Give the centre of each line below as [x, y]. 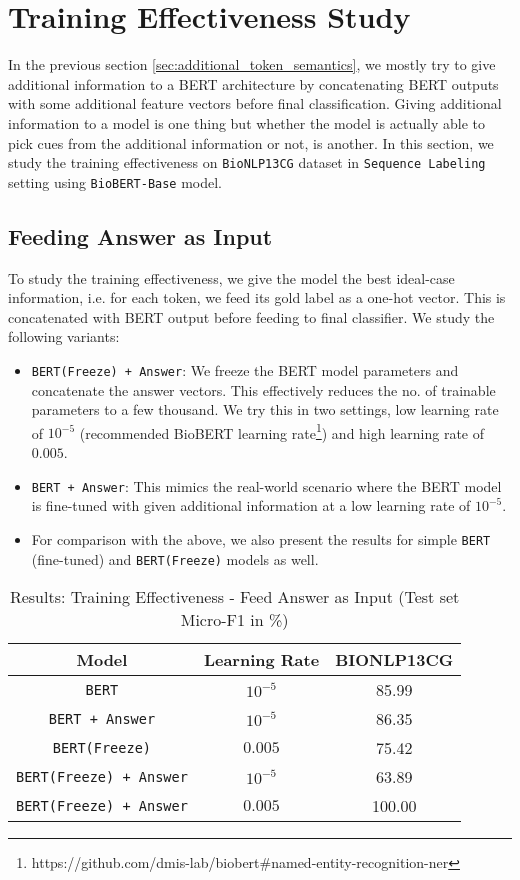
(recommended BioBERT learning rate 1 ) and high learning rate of [282, 431]
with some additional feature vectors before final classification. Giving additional [255, 103]
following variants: [64, 336]
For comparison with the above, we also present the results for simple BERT [261, 538]
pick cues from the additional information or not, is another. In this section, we [251, 142]
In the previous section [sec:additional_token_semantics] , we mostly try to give [252, 64]
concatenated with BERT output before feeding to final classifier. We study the [251, 316]
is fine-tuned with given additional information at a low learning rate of [251, 505]
